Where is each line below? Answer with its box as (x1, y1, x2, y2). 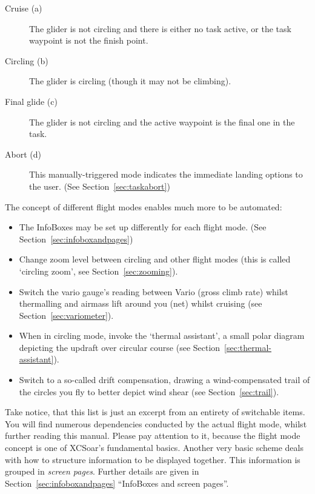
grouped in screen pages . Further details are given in (5, 465, 199, 478)
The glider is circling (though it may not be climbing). (29, 75, 231, 87)
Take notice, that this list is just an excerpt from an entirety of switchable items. (5, 406, 305, 418)
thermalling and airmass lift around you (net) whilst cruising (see (19, 297, 262, 310)
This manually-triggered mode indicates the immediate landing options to (29, 168, 303, 181)
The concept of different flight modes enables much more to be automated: (5, 200, 282, 213)
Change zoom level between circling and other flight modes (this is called (19, 253, 291, 265)
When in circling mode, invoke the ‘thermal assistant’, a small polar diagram (19, 329, 305, 342)
